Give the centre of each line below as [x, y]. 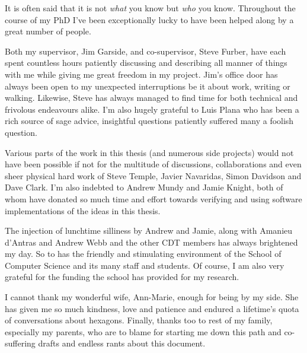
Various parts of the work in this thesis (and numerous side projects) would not [149, 152]
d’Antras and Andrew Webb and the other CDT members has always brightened [151, 242]
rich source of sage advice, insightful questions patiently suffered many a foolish [149, 121]
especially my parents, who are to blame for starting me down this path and [143, 331]
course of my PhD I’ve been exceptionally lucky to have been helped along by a [149, 19]
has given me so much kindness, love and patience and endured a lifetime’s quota [152, 308]
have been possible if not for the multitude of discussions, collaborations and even [153, 164]
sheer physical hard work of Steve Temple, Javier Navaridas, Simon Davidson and [153, 175]
